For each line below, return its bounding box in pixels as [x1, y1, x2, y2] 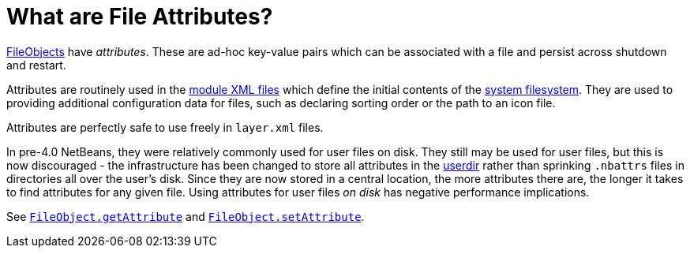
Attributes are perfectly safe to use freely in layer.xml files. [6, 120, 324, 134]
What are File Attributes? [6, 3, 273, 30]
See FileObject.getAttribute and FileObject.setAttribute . [6, 209, 365, 223]
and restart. [6, 58, 66, 72]
